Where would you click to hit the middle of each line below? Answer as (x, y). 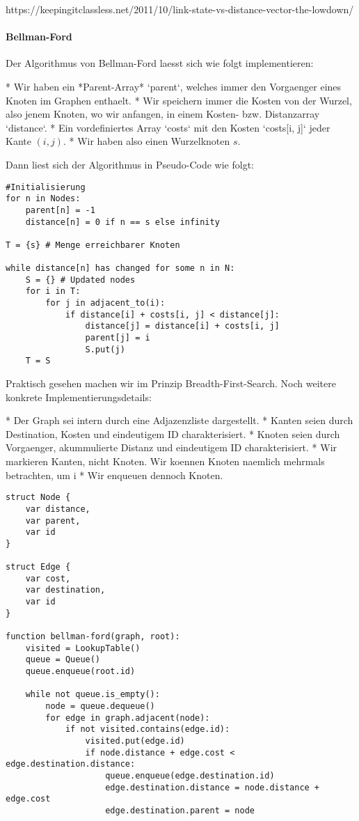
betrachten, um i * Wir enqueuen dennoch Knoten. (114, 475)
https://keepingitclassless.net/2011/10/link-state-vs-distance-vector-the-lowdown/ (180, 9)
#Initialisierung (46, 187)
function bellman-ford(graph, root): (93, 637)
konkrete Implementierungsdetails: (79, 397)
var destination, (65, 590)
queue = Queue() (63, 660)
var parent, (53, 521)
